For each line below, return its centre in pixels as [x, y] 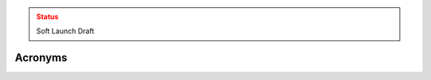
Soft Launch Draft [65, 31]
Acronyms [41, 58]
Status [47, 17]
